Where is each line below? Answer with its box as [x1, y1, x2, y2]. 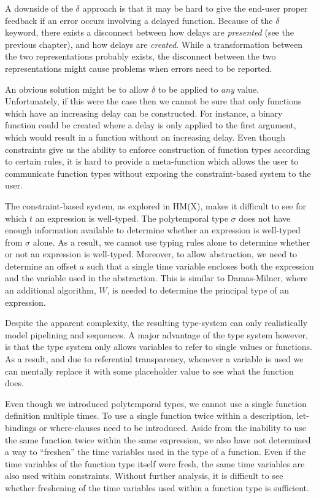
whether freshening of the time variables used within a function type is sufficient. [5, 481, 309, 494]
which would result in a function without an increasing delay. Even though [5, 130, 286, 143]
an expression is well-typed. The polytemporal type [35, 211, 228, 224]
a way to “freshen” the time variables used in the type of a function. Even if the [5, 445, 306, 458]
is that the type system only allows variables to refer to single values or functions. [5, 340, 312, 353]
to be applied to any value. [158, 82, 259, 95]
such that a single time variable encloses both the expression [86, 259, 314, 272]
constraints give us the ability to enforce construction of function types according [5, 142, 310, 155]
